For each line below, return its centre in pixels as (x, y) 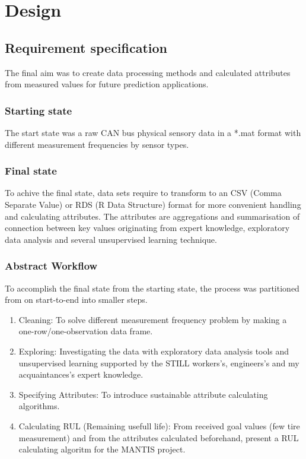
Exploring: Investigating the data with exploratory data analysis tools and (154, 351)
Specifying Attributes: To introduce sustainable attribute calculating (143, 394)
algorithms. (39, 406)
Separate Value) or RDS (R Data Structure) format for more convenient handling (153, 204)
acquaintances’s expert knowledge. (81, 374)
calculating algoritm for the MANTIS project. (102, 449)
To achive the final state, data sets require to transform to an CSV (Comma (143, 193)
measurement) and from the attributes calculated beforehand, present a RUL (159, 437)
